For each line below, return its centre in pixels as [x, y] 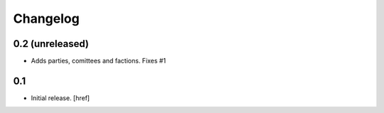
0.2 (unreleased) [51, 44]
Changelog [46, 18]
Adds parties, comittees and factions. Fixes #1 [98, 61]
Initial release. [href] [60, 98]
